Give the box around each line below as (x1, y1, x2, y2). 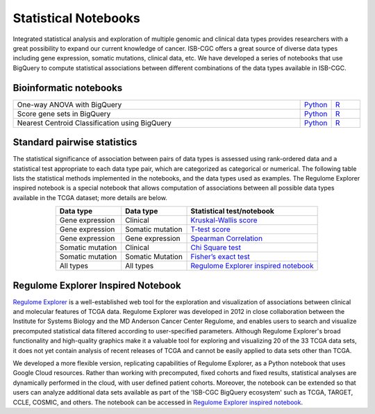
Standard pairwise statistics (12, 136, 137, 149)
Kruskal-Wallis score (190, 215, 258, 225)
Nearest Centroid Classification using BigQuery (17, 118, 172, 128)
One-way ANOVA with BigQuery (17, 99, 122, 109)
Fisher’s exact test (190, 252, 250, 262)
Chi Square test (190, 243, 241, 253)
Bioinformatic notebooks (12, 82, 123, 94)
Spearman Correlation (190, 233, 263, 243)
